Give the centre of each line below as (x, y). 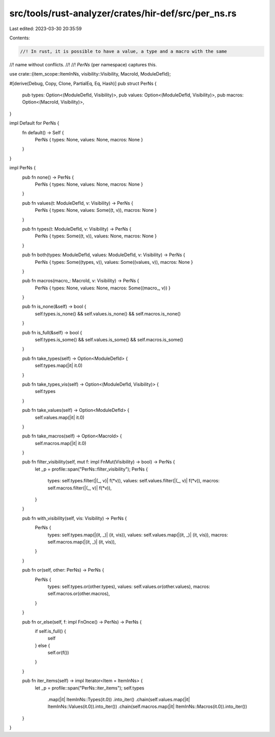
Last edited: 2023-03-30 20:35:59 (46, 29)
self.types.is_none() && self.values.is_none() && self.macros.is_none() (108, 313)
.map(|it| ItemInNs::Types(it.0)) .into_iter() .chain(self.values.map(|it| (119, 700)
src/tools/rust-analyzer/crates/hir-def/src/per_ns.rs (123, 13)
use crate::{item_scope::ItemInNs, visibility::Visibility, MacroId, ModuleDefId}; (90, 74)
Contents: (20, 38)
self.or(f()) (58, 653)
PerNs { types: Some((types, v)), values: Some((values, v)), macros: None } (114, 262)
